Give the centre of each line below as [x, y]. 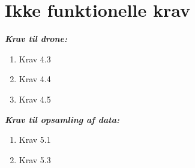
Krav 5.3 [35, 159]
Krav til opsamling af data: [62, 119]
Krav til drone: [36, 39]
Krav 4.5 [35, 99]
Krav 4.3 [35, 58]
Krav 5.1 [35, 139]
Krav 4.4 [35, 79]
